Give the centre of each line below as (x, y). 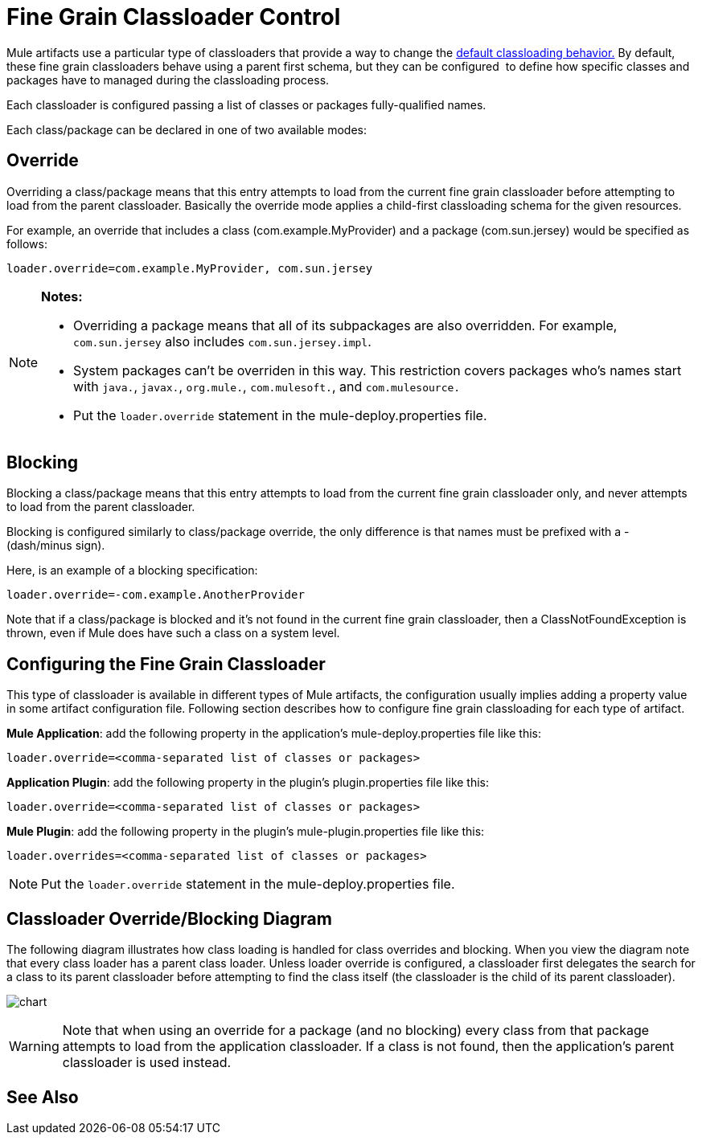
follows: (27, 243)
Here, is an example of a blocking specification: (132, 570)
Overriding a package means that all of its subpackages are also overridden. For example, (345, 325)
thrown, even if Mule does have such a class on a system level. (173, 633)
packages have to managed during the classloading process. (168, 80)
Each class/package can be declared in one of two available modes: (187, 129)
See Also (43, 1097)
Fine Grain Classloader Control (174, 17)
